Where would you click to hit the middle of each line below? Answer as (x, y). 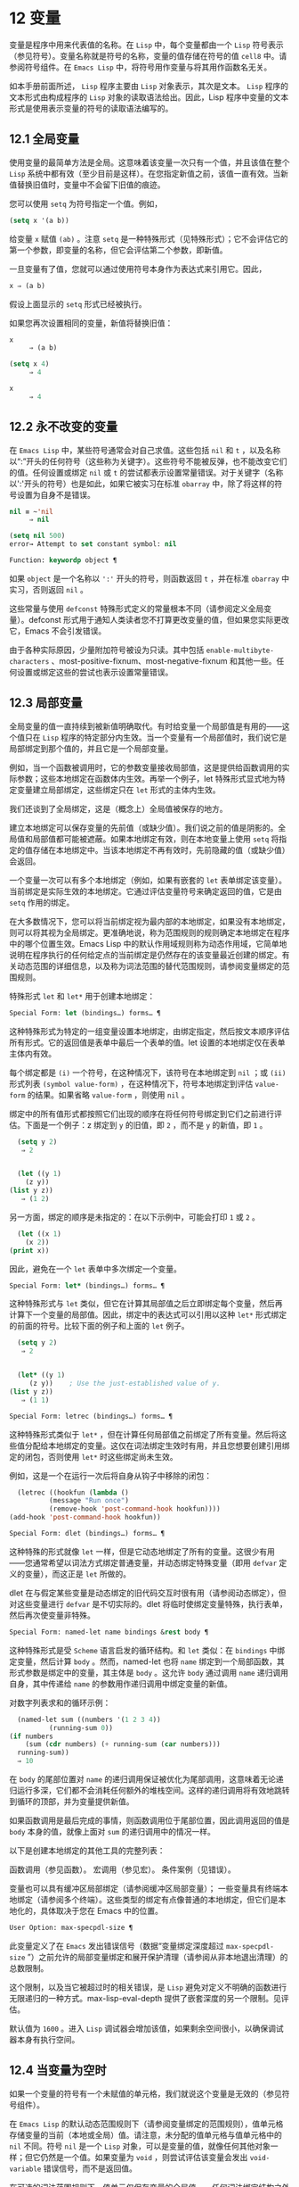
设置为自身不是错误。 (56, 494)
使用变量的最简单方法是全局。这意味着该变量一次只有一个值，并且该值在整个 (149, 162)
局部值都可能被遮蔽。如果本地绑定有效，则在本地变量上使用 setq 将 (156, 839)
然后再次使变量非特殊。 (52, 1615)
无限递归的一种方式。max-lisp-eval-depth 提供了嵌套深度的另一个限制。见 (145, 1998)
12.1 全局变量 (44, 139)
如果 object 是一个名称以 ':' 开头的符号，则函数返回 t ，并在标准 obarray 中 (149, 578)
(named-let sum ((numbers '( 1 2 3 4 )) (89, 1719)
